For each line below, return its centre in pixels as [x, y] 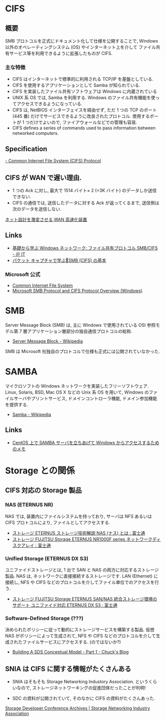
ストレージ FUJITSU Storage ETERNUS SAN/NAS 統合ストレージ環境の [84, 599]
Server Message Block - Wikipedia [47, 341]
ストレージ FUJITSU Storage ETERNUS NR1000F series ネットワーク [82, 539]
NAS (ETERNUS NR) [29, 505]
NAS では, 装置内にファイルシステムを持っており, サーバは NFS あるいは [79, 516]
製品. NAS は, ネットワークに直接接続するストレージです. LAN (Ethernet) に [82, 576]
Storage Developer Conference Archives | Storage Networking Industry [78, 708]
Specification [26, 149]
